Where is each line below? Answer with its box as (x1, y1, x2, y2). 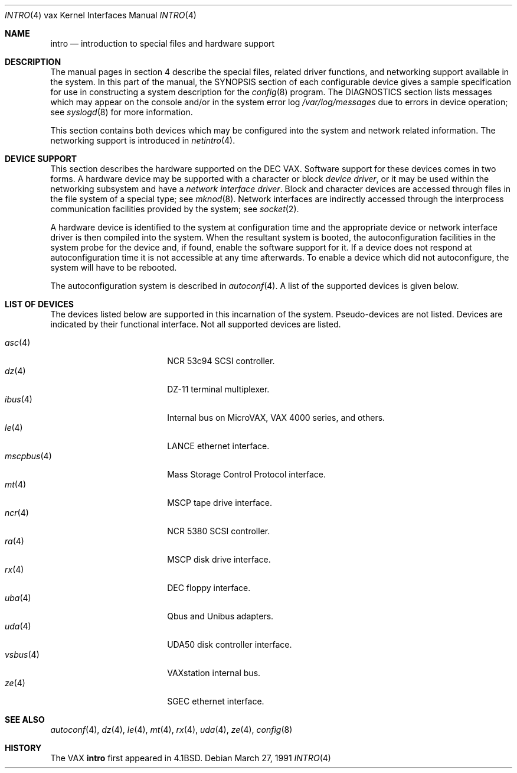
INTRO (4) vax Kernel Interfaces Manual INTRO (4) (5, 10, 197, 20)
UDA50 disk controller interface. (167, 639, 292, 649)
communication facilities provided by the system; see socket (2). (50, 204, 299, 214)
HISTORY (5, 743, 42, 753)
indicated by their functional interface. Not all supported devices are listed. (50, 319, 341, 329)
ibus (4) (5, 394, 32, 404)
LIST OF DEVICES (5, 299, 74, 309)
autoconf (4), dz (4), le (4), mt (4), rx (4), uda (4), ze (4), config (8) (50, 725, 293, 735)
